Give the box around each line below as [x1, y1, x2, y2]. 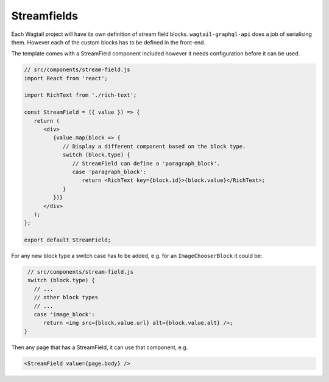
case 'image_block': [34, 311, 96, 318]
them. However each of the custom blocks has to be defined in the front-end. [11, 38, 206, 46]
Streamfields [11, 9, 79, 23]
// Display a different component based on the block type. [62, 143, 246, 150]
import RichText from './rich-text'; [24, 92, 137, 99]
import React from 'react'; [24, 75, 108, 82]
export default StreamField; [24, 237, 111, 243]
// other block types [34, 294, 99, 301]
